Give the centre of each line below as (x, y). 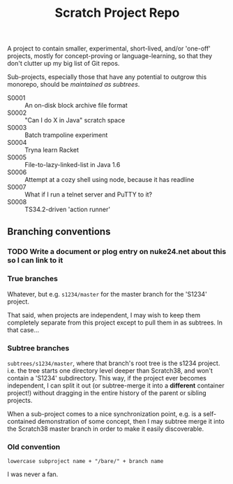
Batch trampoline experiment (66, 135)
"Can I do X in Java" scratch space (75, 120)
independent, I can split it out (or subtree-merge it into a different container (116, 385)
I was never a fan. (33, 474)
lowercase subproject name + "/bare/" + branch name (85, 462)
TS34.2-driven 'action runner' (67, 209)
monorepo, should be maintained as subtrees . (74, 85)
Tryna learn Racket (52, 150)
